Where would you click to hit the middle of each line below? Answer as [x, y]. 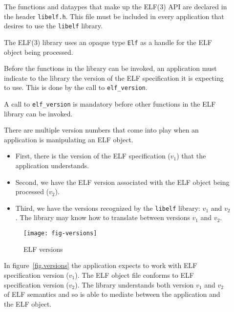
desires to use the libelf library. [53, 26]
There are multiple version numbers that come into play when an [101, 130]
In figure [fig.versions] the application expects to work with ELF [101, 265]
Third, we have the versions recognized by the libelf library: [108, 208]
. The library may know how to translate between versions [103, 217]
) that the [191, 156]
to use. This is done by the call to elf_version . [76, 87]
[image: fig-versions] [60, 234]
